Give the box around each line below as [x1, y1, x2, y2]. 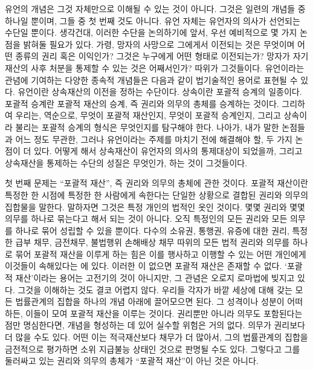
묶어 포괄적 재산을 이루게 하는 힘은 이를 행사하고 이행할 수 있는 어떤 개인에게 [15, 247, 306, 260]
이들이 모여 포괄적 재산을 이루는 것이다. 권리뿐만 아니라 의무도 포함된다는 [25, 307, 303, 319]
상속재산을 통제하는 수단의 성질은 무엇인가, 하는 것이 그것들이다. [5, 156, 248, 169]
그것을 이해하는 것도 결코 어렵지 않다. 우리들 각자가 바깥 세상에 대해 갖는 [18, 283, 292, 296]
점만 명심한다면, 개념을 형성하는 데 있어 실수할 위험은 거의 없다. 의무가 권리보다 [5, 319, 305, 331]
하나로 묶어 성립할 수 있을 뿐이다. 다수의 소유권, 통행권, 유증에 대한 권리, [15, 224, 289, 236]
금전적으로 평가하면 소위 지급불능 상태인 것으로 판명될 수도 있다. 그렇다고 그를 [5, 342, 300, 355]
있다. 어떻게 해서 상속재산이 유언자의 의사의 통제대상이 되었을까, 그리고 [33, 144, 303, 157]
